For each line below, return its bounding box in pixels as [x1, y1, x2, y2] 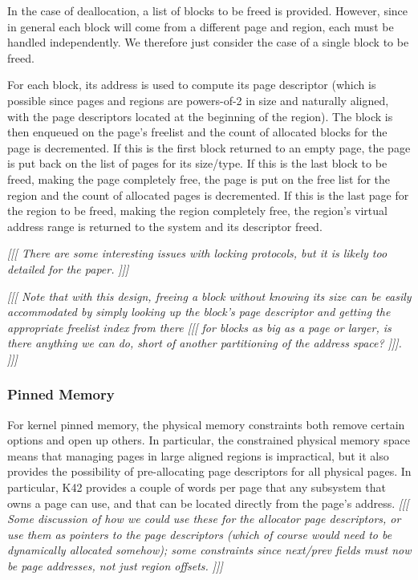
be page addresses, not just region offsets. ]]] [7, 558, 223, 574]
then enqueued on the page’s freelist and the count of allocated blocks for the [7, 124, 388, 140]
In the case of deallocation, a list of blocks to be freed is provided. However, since [7, 2, 408, 18]
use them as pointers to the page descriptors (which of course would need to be [7, 525, 392, 542]
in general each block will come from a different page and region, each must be [7, 18, 394, 34]
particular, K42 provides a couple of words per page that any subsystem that [7, 479, 386, 496]
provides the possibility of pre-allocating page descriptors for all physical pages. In [7, 463, 412, 480]
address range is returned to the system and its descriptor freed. [7, 217, 323, 234]
